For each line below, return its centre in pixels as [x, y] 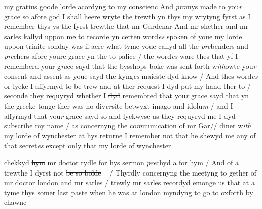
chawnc [15, 202]
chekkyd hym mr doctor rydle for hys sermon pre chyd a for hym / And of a [121, 162]
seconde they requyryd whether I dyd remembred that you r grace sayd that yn [127, 96]
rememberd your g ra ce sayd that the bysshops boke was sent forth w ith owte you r [130, 66]
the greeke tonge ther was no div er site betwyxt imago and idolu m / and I [119, 105]
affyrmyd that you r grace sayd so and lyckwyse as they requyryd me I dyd [120, 115]
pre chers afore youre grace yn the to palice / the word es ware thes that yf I [121, 56]
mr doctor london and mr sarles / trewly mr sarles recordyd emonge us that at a [129, 182]
